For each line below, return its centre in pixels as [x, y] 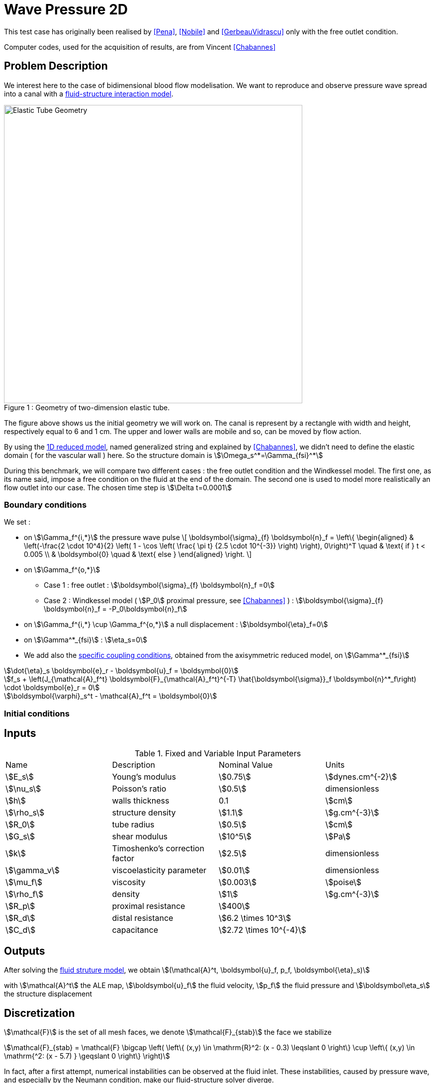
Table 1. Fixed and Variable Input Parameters [218, 753]
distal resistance [143, 918]
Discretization [40, 1013]
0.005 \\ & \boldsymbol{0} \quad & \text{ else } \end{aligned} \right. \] [138, 554]
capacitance [135, 930]
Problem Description [56, 66]
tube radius [133, 824]
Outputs [25, 951]
